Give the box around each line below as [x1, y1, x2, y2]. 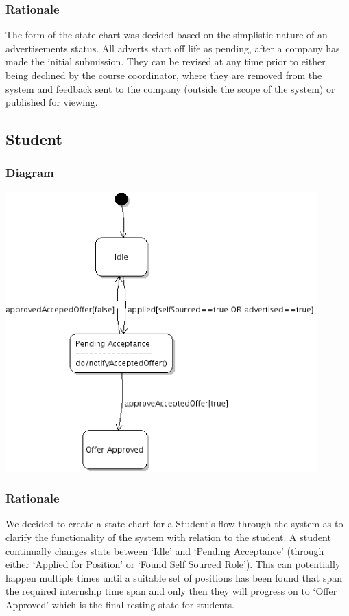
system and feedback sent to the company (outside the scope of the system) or [5, 81, 335, 95]
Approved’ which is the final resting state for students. [5, 597, 234, 611]
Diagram [5, 164, 54, 181]
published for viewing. [5, 95, 98, 109]
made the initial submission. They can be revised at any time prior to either [5, 54, 326, 69]
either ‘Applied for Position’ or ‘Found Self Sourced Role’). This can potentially [5, 557, 341, 571]
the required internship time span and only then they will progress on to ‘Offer [5, 584, 337, 598]
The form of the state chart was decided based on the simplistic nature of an [5, 27, 328, 42]
